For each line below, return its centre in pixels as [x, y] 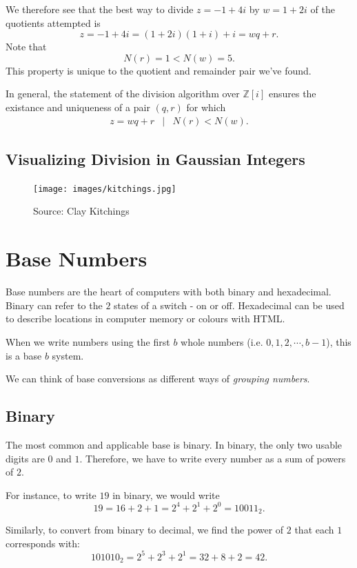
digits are [25, 458]
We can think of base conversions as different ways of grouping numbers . [158, 379]
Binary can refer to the [54, 305]
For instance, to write [51, 494]
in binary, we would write [166, 494]
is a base [24, 355]
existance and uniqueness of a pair [78, 107]
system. [68, 355]
